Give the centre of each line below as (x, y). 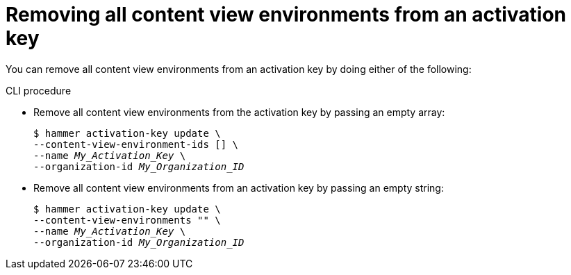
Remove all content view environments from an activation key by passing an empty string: (239, 187)
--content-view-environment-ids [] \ (136, 144)
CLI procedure (39, 90)
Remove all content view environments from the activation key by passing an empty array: (239, 112)
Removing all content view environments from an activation (286, 15)
